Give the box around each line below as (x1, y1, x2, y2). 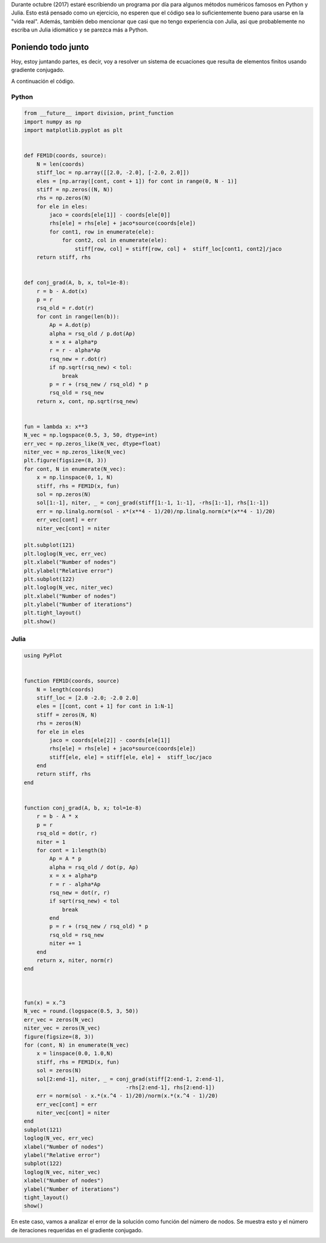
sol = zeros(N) (36, 1067, 81, 1074)
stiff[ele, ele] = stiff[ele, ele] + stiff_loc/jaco (49, 753, 212, 761)
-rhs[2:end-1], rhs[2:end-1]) (126, 1084, 216, 1090)
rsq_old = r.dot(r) (36, 304, 95, 312)
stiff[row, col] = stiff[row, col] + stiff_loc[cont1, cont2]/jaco (74, 245, 282, 252)
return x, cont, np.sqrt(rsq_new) (36, 398, 139, 405)
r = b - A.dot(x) (36, 287, 88, 295)
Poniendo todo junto (11, 42, 89, 52)
